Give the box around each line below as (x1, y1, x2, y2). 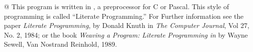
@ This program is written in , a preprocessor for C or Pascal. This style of (4, 1, 229, 11)
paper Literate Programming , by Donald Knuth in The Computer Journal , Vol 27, (4, 20, 250, 30)
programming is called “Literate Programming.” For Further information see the (4, 11, 244, 21)
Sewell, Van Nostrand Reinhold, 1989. (4, 39, 117, 49)
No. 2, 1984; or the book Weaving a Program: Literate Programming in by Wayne (4, 29, 248, 39)
